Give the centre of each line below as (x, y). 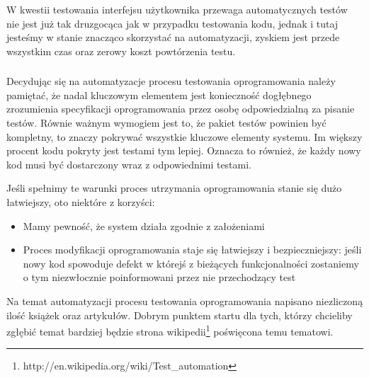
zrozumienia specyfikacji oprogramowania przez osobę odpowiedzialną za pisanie (181, 109)
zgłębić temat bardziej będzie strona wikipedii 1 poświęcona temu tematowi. (170, 330)
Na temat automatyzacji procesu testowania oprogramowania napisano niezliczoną (185, 301)
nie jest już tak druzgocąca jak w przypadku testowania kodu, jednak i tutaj (172, 23)
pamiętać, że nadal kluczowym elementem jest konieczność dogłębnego (159, 94)
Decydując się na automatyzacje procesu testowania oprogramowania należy (171, 81)
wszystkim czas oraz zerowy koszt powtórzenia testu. (121, 51)
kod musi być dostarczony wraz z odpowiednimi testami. (129, 164)
